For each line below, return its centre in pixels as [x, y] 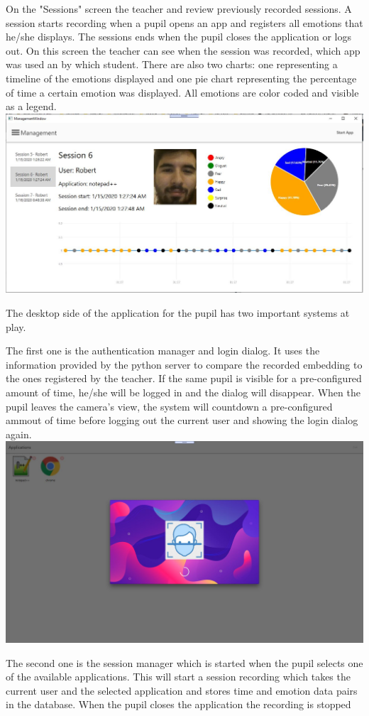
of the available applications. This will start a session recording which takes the [178, 677]
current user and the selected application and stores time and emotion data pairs [182, 690]
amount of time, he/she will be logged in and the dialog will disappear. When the [183, 392]
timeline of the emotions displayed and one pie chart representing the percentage [181, 78]
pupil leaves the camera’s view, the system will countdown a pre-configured [169, 406]
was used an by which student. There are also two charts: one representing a [172, 64]
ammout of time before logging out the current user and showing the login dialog [182, 420]
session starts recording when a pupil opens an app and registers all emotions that [184, 22]
